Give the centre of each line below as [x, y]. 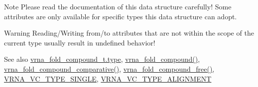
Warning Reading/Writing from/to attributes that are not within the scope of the [129, 33]
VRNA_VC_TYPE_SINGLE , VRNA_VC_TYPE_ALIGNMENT [108, 78]
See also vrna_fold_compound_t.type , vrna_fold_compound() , [102, 59]
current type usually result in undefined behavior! [80, 42]
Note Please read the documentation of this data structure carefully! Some [118, 6]
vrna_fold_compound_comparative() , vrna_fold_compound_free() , [109, 68]
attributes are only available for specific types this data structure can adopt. [121, 16]
